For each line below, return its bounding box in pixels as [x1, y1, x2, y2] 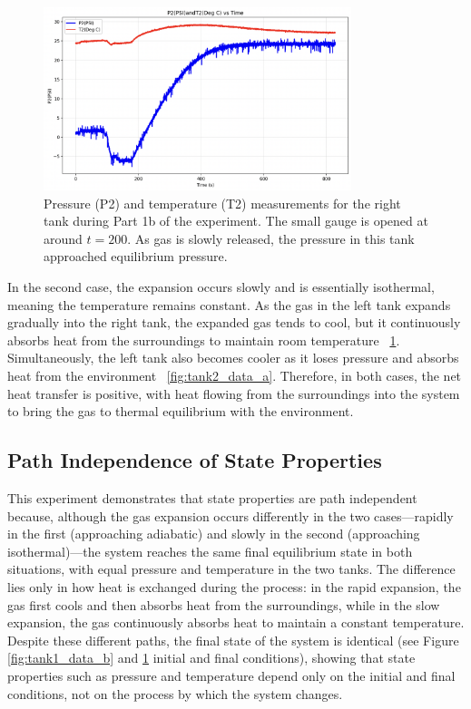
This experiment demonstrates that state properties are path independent [7, 488, 417, 507]
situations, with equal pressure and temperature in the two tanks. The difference [7, 559, 456, 578]
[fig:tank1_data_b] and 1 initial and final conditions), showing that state [7, 648, 416, 667]
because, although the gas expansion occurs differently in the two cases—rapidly [7, 506, 454, 525]
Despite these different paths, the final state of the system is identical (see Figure [7, 630, 459, 649]
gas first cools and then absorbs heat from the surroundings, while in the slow [7, 595, 440, 614]
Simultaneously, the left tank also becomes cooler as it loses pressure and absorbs [7, 348, 459, 367]
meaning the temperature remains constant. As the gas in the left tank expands [7, 295, 451, 314]
